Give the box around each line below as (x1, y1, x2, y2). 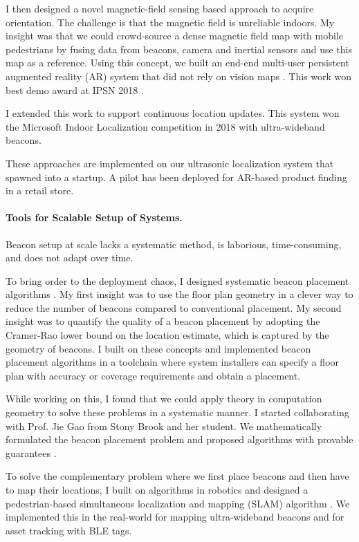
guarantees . (6, 445, 57, 460)
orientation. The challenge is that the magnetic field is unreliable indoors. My (6, 15, 335, 29)
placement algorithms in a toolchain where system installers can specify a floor (6, 355, 340, 369)
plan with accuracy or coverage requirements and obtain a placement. (6, 368, 301, 382)
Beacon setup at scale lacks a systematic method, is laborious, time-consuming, (6, 236, 342, 251)
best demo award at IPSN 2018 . (6, 82, 144, 97)
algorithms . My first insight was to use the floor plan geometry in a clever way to (6, 287, 353, 301)
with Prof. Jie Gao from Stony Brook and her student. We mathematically (6, 418, 322, 433)
